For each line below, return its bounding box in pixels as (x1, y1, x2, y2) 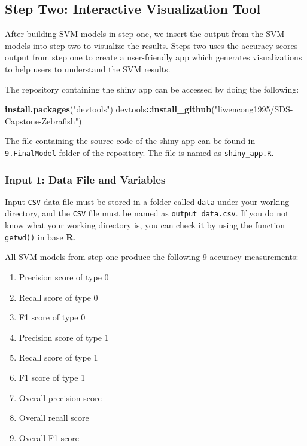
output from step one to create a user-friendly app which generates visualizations (5, 51, 302, 63)
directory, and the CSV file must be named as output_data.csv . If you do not (5, 207, 289, 219)
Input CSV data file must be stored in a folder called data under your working (5, 195, 290, 207)
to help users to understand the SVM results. (5, 62, 171, 75)
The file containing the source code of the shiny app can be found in (5, 135, 256, 147)
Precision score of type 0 (19, 270, 109, 283)
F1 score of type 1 (19, 371, 86, 383)
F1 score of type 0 (19, 311, 86, 323)
